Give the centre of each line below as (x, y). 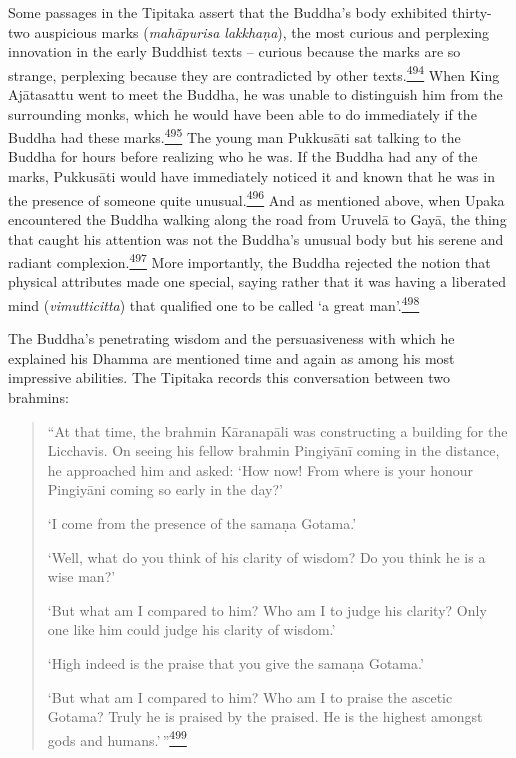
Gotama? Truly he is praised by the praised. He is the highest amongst (265, 716)
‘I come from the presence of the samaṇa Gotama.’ (202, 522)
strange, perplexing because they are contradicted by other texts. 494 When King (254, 73)
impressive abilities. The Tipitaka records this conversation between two (229, 377)
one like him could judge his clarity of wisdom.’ (191, 629)
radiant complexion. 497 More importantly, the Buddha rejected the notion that (249, 260)
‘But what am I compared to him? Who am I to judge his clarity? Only (267, 609)
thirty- (472, 12)
